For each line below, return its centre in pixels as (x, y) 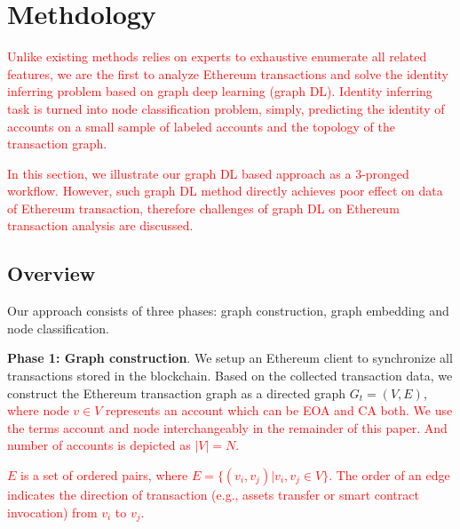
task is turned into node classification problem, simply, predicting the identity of (226, 108)
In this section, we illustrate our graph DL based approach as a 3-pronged (208, 173)
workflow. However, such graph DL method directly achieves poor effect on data (225, 191)
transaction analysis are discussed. (100, 225)
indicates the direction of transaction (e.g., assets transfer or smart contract (213, 495)
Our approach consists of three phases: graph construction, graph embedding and (228, 311)
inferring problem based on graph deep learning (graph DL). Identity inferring (220, 91)
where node (38, 410)
